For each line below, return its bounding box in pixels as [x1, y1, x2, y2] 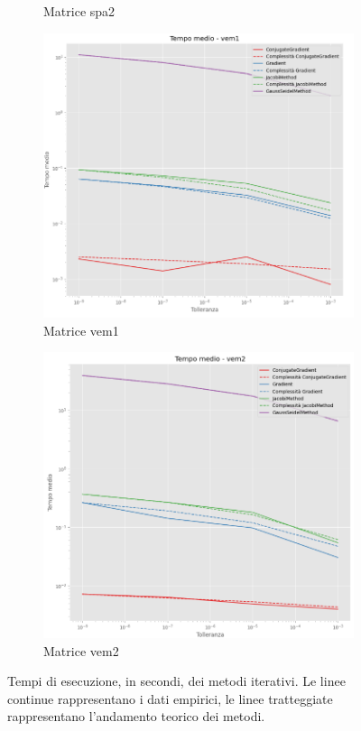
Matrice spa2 [43, 2, 116, 20]
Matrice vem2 [43, 641, 119, 660]
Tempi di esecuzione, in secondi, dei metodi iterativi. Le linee [7, 671, 346, 690]
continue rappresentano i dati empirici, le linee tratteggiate [7, 689, 333, 708]
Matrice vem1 [43, 320, 119, 339]
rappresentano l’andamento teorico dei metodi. [7, 707, 265, 726]
